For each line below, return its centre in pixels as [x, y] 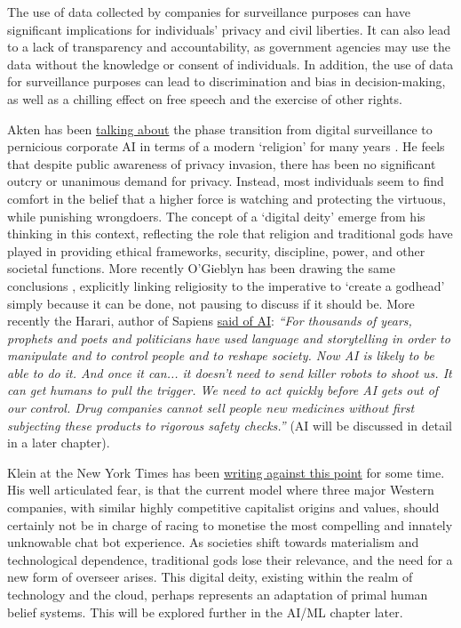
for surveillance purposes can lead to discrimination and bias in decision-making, [227, 81]
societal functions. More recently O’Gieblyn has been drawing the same [201, 268]
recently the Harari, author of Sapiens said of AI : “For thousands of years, [210, 321]
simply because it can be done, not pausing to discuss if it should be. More [211, 303]
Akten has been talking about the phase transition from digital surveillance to [220, 129]
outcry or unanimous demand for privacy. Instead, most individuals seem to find [226, 181]
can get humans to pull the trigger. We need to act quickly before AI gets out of [223, 390]
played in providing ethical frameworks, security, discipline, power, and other [216, 250]
